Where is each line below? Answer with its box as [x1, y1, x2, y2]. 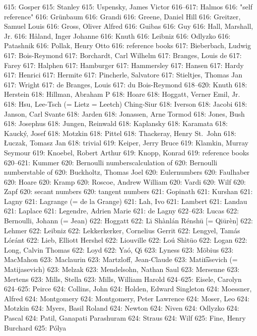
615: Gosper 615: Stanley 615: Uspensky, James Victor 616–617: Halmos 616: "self [4, 1, 253, 11]
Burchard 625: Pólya [4, 322, 66, 333]
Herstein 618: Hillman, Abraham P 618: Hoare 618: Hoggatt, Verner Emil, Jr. [4, 89, 240, 99]
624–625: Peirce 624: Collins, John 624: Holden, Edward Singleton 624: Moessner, [4, 283, 252, 294]
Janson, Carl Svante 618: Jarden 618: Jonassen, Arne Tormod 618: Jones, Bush [4, 108, 245, 119]
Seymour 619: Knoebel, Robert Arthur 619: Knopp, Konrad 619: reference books [4, 147, 250, 157]
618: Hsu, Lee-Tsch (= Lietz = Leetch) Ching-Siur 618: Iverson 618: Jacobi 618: [4, 98, 247, 109]
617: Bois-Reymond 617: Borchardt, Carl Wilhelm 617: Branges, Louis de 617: [4, 50, 242, 60]
